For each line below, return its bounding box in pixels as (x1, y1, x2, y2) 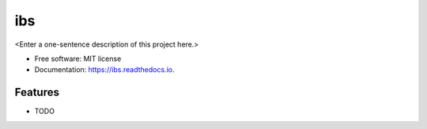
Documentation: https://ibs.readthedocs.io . (34, 65, 175, 74)
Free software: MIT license (34, 54, 122, 63)
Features (14, 85, 59, 99)
